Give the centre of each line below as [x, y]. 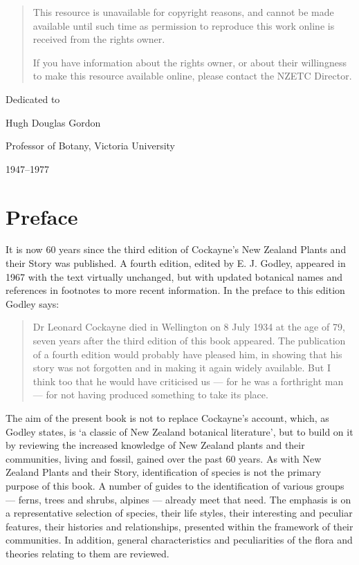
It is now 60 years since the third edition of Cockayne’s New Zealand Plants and [176, 249]
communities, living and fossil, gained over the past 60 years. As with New [164, 458]
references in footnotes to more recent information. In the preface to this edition [175, 290]
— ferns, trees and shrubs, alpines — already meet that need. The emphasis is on [178, 499]
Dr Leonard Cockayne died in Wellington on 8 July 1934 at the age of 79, [189, 327]
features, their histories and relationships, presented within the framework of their [179, 526]
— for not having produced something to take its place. [150, 395]
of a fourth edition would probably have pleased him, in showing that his [187, 354]
